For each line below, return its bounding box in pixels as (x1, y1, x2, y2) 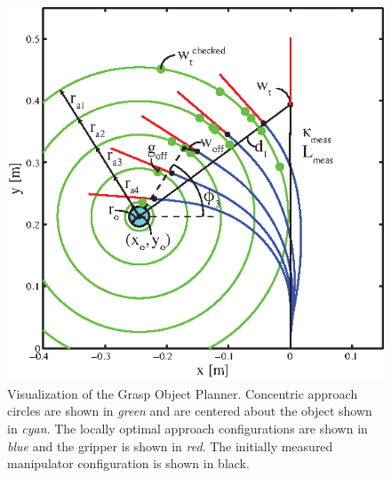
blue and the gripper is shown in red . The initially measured (7, 436, 333, 455)
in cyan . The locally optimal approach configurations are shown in (7, 418, 368, 437)
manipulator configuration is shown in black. (7, 454, 250, 473)
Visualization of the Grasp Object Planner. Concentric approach (7, 384, 358, 402)
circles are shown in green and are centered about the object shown (7, 401, 372, 420)
